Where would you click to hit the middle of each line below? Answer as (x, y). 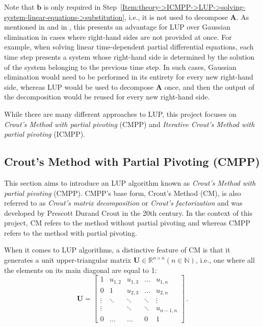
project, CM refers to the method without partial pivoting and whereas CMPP (127, 223)
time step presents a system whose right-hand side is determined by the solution (129, 56)
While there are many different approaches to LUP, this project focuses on (120, 114)
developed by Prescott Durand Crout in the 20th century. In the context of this (128, 212)
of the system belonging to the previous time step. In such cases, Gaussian (120, 67)
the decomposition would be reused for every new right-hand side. (107, 97)
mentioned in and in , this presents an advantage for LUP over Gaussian (117, 27)
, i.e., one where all (225, 260)
